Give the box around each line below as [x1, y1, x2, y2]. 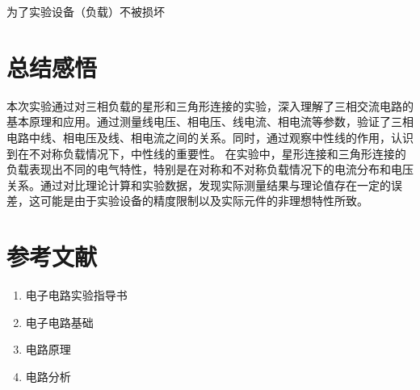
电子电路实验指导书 [25, 287, 128, 303]
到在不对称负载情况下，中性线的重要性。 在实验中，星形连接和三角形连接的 [6, 145, 406, 161]
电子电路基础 [25, 313, 94, 330]
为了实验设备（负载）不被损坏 [6, 3, 165, 19]
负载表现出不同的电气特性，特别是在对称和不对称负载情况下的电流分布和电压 [6, 161, 414, 178]
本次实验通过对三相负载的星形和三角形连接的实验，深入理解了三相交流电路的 [6, 97, 414, 114]
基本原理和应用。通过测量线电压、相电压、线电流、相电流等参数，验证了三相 [6, 113, 414, 130]
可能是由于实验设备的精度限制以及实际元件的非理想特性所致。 [40, 192, 368, 209]
